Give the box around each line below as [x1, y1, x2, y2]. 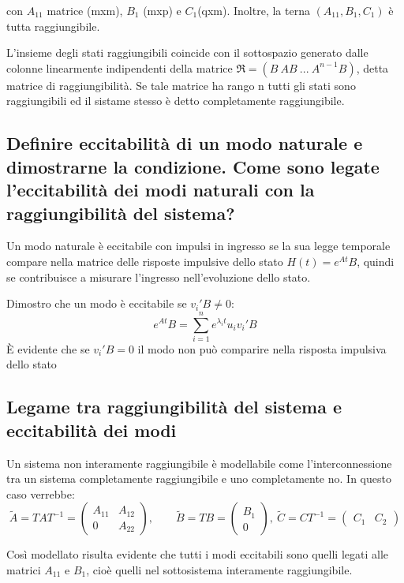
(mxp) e [143, 2, 181, 18]
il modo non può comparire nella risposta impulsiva [137, 340, 387, 357]
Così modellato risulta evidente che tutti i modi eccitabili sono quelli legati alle [6, 546, 389, 562]
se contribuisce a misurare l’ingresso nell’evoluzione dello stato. [6, 268, 311, 285]
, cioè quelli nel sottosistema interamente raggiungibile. [86, 562, 353, 577]
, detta [356, 59, 389, 76]
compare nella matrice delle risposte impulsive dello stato [6, 252, 283, 269]
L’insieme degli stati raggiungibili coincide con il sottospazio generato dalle [6, 44, 368, 61]
